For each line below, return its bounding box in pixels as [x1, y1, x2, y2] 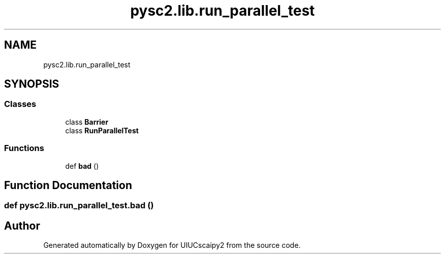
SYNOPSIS [4, 78, 59, 91]
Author [4, 219, 40, 232]
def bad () [65, 161, 99, 170]
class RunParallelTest [65, 126, 139, 135]
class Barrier [65, 117, 109, 126]
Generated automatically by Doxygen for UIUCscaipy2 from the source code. [43, 241, 301, 250]
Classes [4, 99, 37, 109]
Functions [4, 143, 44, 154]
